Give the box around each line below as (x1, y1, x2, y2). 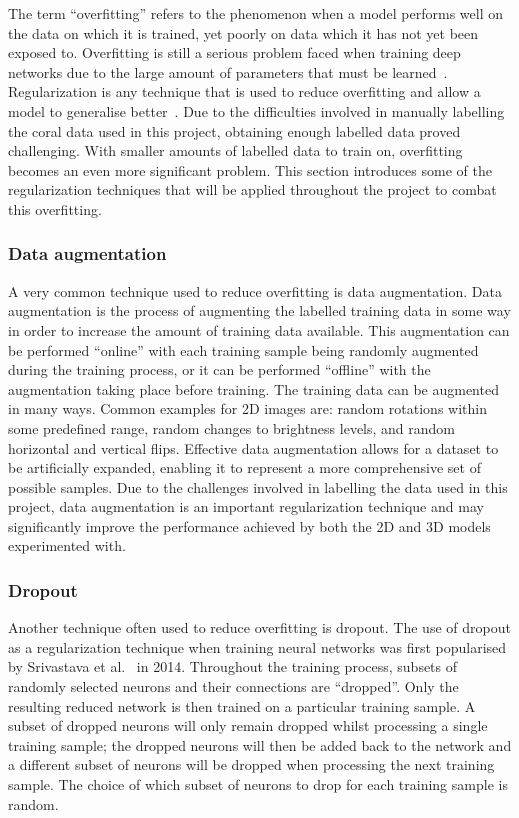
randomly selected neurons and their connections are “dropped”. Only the (8, 676, 459, 697)
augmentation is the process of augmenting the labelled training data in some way (8, 300, 511, 321)
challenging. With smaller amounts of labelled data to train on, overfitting (8, 140, 463, 161)
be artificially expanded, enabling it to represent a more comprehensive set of (8, 457, 481, 478)
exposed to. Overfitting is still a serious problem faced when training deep (8, 42, 461, 63)
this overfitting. (8, 198, 102, 219)
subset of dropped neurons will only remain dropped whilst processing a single (8, 715, 488, 736)
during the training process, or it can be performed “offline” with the (8, 359, 431, 380)
